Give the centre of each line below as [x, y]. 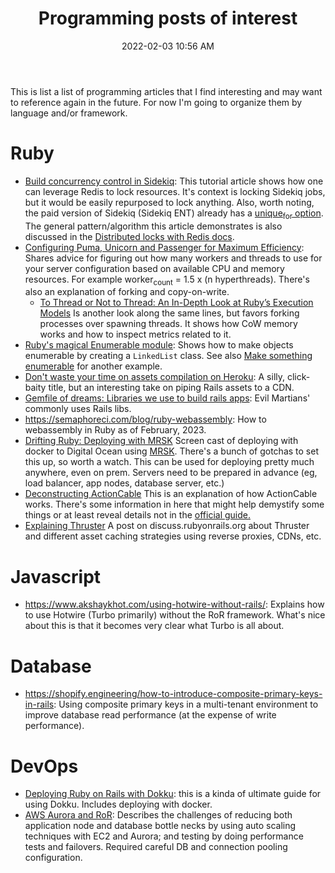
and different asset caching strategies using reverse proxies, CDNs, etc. [173, 536]
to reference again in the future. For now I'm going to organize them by [156, 102]
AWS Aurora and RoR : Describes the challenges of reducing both [158, 815]
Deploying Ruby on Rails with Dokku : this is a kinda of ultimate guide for [173, 794]
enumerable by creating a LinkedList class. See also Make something [168, 356]
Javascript [56, 576]
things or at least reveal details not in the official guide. [137, 515]
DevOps [44, 766]
